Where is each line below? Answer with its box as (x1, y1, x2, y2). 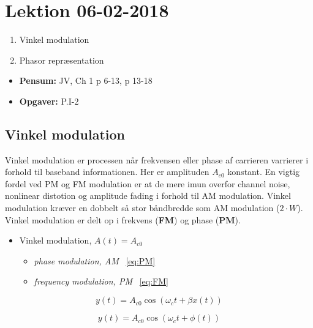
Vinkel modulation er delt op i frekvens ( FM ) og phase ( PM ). (5, 213, 241, 226)
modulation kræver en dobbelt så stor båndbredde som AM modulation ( (5, 201, 280, 214)
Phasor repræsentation (19, 53, 104, 66)
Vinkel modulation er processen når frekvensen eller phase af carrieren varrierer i (5, 153, 309, 166)
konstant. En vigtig (227, 165, 300, 178)
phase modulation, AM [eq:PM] (34, 254, 156, 267)
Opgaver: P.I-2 (19, 94, 79, 107)
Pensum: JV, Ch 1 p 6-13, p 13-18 (19, 74, 153, 87)
